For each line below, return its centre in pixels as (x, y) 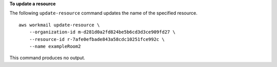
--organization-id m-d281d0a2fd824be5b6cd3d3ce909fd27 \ (102, 32)
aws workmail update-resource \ (59, 25)
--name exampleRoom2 (55, 46)
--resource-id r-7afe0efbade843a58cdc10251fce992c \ (97, 39)
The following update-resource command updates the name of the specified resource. (103, 13)
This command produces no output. (47, 58)
